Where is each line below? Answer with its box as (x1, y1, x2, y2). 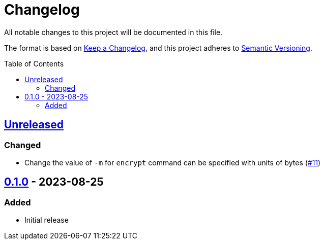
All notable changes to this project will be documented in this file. (4, 27, 223, 37)
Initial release (24, 216, 69, 225)
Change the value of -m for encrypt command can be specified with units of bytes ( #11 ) (24, 158, 321, 167)
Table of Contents (4, 59, 64, 68)
